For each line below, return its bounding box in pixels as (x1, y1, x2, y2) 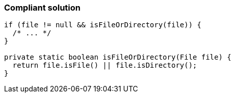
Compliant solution (4, 3, 81, 13)
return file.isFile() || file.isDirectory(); (12, 61, 197, 70)
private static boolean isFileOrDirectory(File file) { (4, 53, 231, 62)
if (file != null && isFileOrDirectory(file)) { (4, 21, 201, 29)
